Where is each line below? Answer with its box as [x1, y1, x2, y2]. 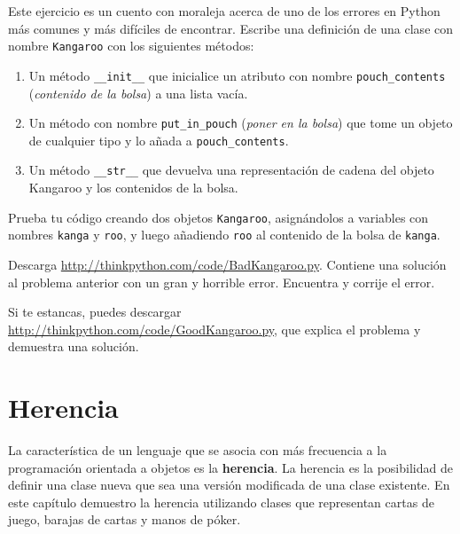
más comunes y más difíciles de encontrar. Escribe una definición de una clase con [8, 19, 454, 37]
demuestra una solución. [8, 337, 139, 356]
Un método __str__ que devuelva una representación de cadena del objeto [28, 161, 434, 179]
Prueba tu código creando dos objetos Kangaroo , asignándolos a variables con [8, 208, 429, 226]
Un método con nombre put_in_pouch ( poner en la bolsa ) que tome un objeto [28, 114, 453, 132]
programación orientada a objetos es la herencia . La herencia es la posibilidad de [8, 458, 453, 476]
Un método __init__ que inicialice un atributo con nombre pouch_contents [28, 66, 446, 84]
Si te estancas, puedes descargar [8, 302, 182, 321]
